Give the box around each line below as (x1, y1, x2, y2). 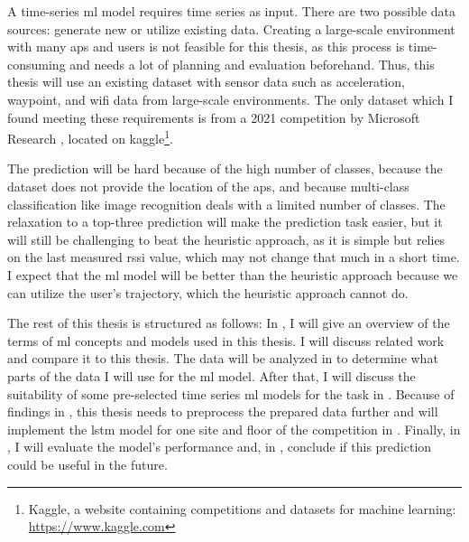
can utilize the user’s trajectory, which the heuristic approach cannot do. (7, 283, 409, 302)
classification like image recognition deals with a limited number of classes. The (7, 194, 446, 213)
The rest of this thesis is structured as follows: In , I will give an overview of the (7, 313, 450, 332)
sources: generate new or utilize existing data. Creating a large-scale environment (7, 19, 455, 38)
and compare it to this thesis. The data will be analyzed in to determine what (7, 349, 438, 368)
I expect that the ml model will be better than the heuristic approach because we (7, 265, 458, 284)
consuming (7, 54, 66, 73)
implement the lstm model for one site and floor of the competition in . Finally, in (7, 419, 461, 438)
